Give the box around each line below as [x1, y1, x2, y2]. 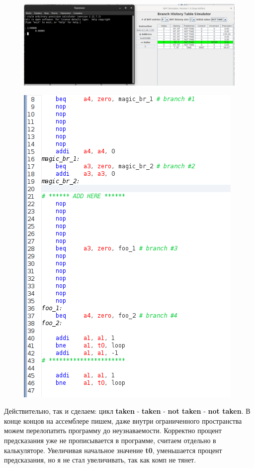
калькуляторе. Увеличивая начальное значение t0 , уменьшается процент [4, 445, 222, 455]
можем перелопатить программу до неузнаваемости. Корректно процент [4, 425, 222, 436]
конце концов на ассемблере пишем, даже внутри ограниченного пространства [4, 415, 242, 426]
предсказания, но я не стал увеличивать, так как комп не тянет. [4, 455, 196, 465]
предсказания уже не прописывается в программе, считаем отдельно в [4, 435, 216, 445]
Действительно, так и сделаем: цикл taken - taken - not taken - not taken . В [4, 406, 251, 416]
